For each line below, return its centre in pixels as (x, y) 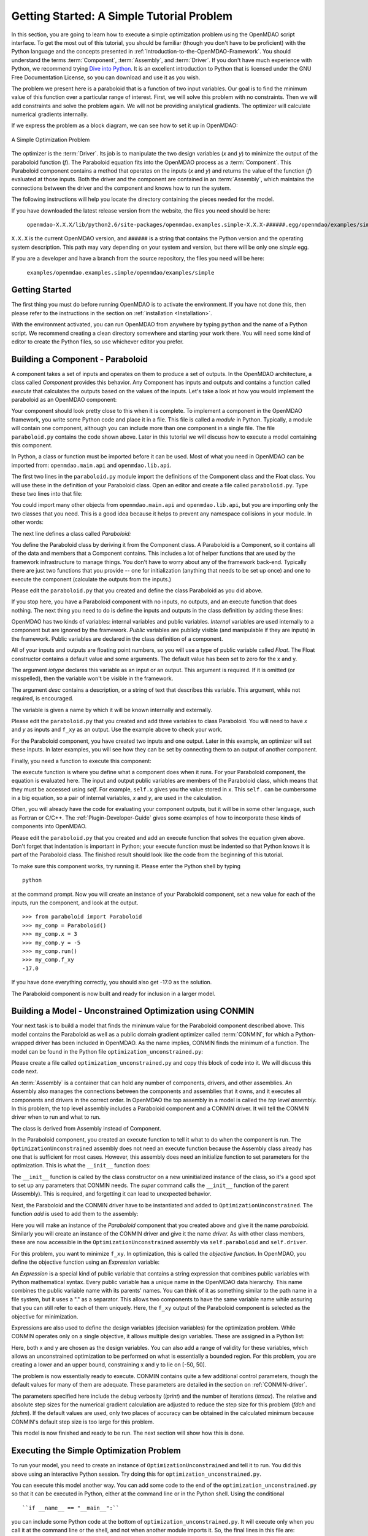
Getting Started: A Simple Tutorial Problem (122, 16)
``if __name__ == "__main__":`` (71, 1508)
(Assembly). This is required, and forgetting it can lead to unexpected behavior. (111, 1194)
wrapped (23, 1043)
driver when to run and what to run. (56, 1117)
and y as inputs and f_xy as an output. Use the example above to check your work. (117, 730)
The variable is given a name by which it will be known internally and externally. (112, 710)
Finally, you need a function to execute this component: (81, 761)
